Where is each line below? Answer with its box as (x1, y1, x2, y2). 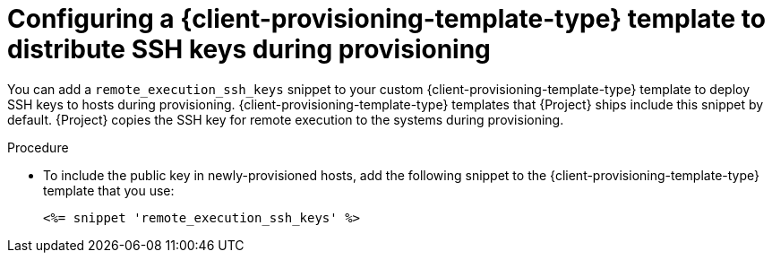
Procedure (7, 139, 69, 155)
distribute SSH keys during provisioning (7, 34, 491, 65)
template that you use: (43, 182, 175, 198)
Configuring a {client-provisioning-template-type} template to (7, 4, 766, 34)
